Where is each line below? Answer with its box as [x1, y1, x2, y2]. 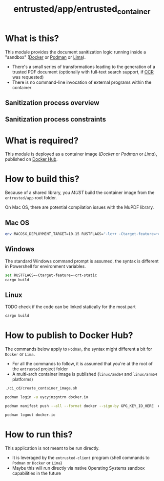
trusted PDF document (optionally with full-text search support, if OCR [12, 69, 154, 74]
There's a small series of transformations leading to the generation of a [12, 64, 155, 70]
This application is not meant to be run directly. [5, 445, 100, 451]
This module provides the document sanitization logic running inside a [5, 49, 146, 55]
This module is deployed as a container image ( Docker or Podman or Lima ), [5, 151, 157, 157]
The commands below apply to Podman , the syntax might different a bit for [5, 346, 152, 352]
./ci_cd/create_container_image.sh [5, 386, 78, 391]
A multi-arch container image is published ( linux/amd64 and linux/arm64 [12, 371, 157, 377]
